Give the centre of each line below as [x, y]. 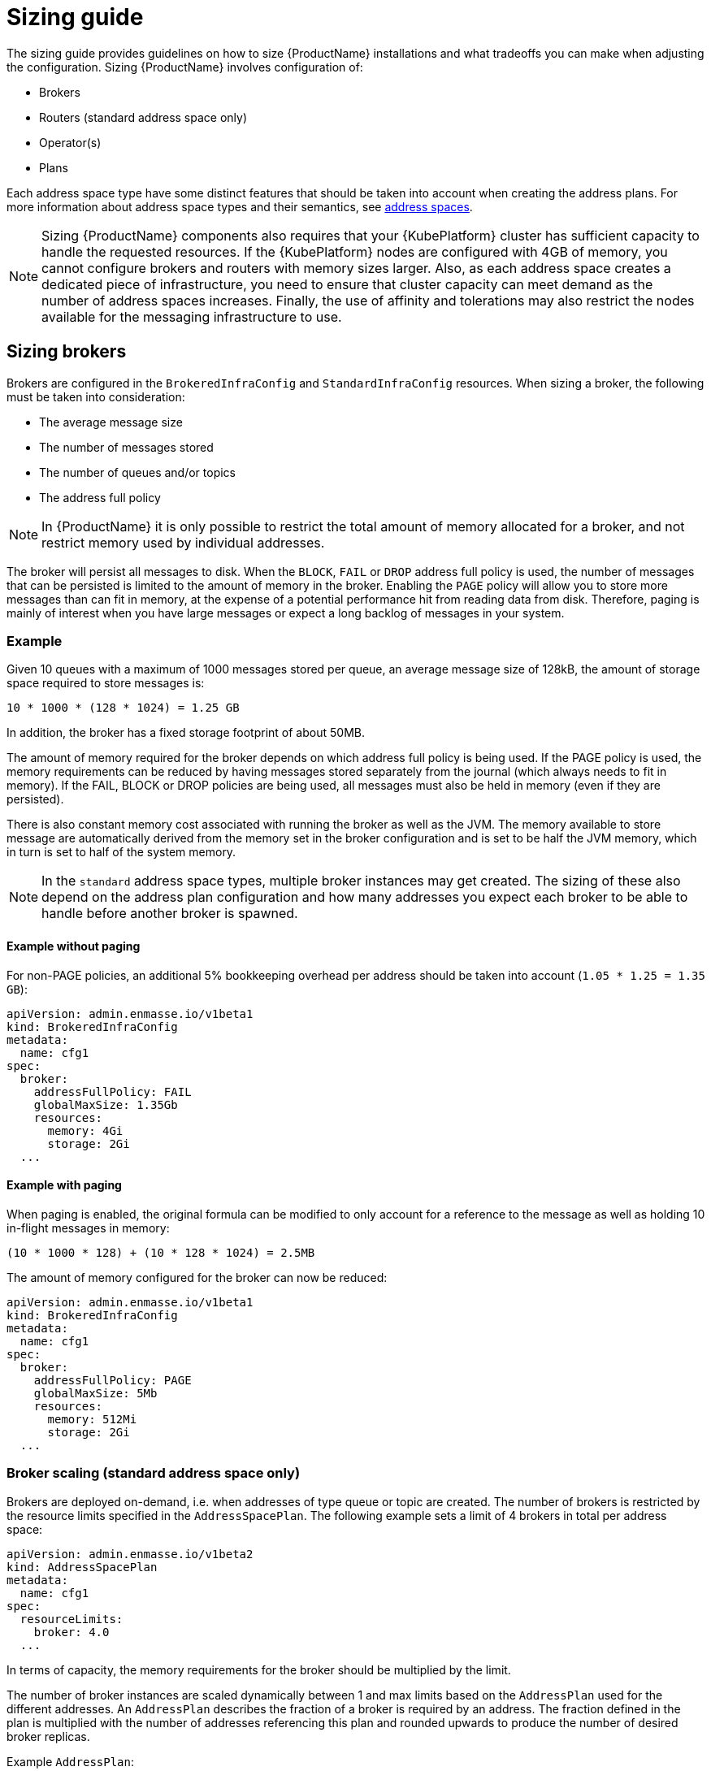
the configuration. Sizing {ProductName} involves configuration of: [185, 67]
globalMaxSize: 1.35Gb [106, 1104]
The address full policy [100, 497]
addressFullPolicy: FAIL [113, 1091]
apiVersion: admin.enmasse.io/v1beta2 [130, 1554]
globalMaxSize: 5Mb [95, 1393]
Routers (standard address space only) [143, 117]
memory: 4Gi [85, 1130]
